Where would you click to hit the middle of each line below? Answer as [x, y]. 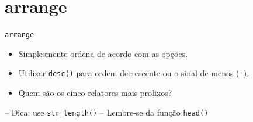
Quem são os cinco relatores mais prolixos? [95, 93]
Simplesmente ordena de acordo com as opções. [103, 53]
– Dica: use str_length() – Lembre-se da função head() [107, 112]
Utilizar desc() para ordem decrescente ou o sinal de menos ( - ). [134, 73]
